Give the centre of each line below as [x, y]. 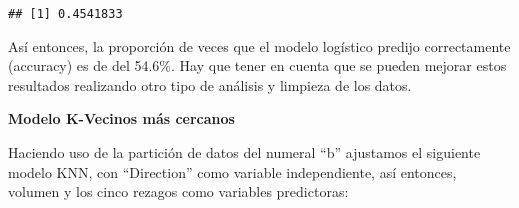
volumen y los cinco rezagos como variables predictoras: [178, 191]
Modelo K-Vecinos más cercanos [121, 118]
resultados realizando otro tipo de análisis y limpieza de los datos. [210, 84]
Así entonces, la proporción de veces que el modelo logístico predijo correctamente [259, 45]
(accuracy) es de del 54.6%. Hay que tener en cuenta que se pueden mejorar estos [257, 65]
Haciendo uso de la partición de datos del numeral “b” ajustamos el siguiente [244, 152]
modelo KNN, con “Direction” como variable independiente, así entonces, [232, 171]
